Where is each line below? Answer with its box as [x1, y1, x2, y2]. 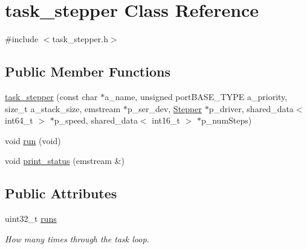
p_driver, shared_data [208, 102, 294, 115]
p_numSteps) [201, 114, 252, 127]
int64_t [5, 114, 33, 127]
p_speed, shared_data [54, 114, 138, 127]
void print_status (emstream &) [5, 154, 124, 167]
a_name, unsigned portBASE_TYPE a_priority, [105, 90, 288, 102]
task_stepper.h [52, 33, 108, 45]
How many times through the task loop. [5, 232, 149, 245]
